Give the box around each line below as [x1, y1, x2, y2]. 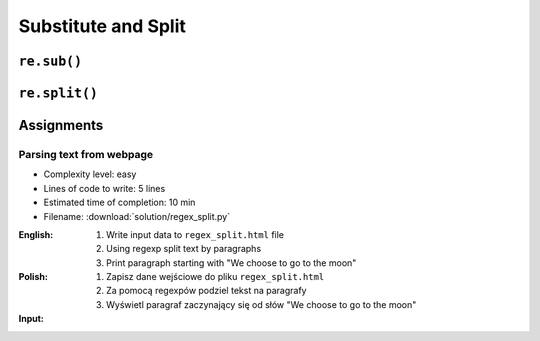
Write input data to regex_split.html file [106, 228, 285, 240]
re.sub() [18, 53, 83, 69]
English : [18, 228, 54, 240]
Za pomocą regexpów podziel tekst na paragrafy [106, 285, 307, 297]
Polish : [18, 271, 49, 283]
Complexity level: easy [43, 168, 137, 180]
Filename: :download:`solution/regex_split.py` [43, 210, 230, 222]
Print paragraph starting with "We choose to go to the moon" [106, 256, 357, 269]
